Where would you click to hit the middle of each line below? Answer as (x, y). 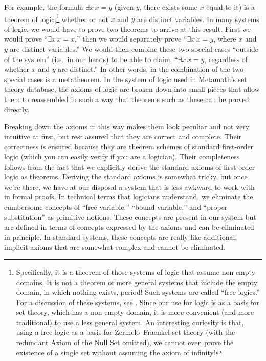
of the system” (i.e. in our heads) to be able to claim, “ (91, 59)
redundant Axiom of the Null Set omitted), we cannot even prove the (125, 342)
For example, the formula (44, 7)
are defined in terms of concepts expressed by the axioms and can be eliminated (129, 227)
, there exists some (168, 7)
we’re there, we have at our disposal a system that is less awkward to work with (129, 186)
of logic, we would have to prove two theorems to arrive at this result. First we (127, 28)
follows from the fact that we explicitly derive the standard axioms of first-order (130, 166)
